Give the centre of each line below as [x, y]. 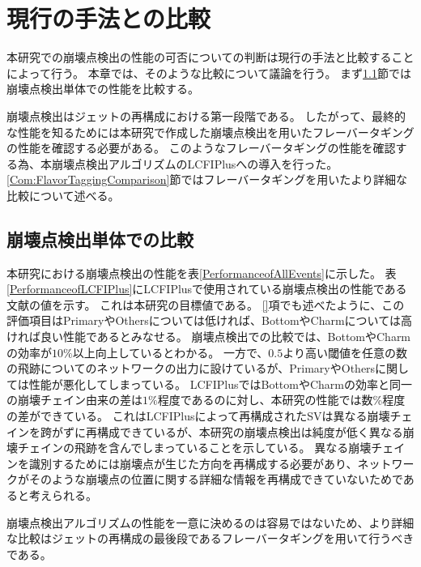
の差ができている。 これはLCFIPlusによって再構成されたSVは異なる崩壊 [198, 416]
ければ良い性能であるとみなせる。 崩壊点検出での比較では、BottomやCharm [209, 337]
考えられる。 [63, 495]
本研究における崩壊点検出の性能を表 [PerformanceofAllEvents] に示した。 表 [202, 273]
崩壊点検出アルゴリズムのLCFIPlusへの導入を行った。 [195, 163]
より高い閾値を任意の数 [345, 352]
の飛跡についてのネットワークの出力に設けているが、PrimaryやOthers [191, 368]
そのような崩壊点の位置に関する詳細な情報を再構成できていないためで [216, 479]
